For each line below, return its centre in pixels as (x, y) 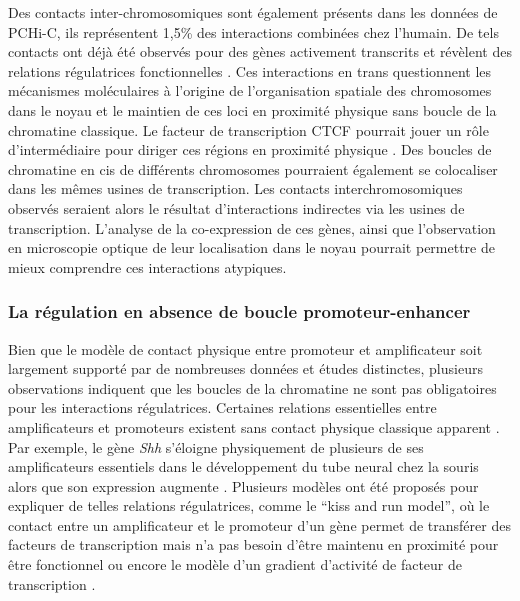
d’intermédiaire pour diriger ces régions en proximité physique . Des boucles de (250, 149)
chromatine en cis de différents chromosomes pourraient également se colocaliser (253, 168)
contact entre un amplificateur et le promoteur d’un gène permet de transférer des (259, 524)
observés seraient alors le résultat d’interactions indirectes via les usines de (236, 207)
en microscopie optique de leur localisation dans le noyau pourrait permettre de (251, 247)
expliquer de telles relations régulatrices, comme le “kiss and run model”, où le (249, 505)
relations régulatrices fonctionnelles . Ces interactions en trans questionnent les (250, 70)
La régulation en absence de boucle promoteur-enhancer (239, 311)
